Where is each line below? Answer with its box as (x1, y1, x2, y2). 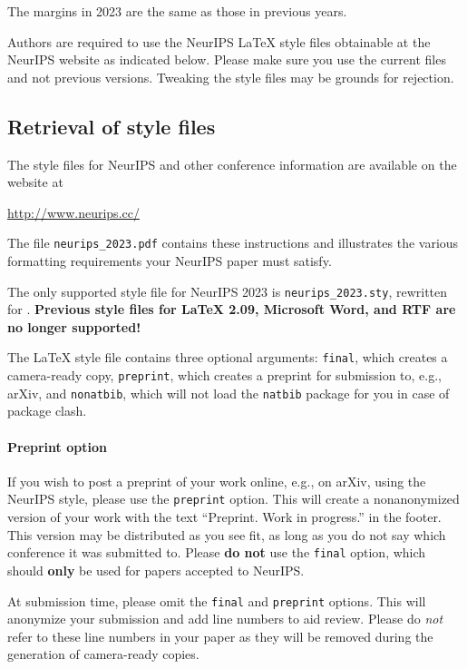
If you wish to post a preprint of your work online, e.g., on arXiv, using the (7, 471, 426, 490)
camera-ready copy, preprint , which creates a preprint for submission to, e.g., (7, 366, 442, 385)
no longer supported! (7, 317, 141, 336)
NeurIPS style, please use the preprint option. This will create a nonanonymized (7, 489, 460, 508)
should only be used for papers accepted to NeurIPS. (7, 560, 305, 579)
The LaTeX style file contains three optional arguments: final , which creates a (7, 348, 448, 367)
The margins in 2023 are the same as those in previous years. (7, 2, 347, 20)
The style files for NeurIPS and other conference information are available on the (7, 154, 457, 173)
